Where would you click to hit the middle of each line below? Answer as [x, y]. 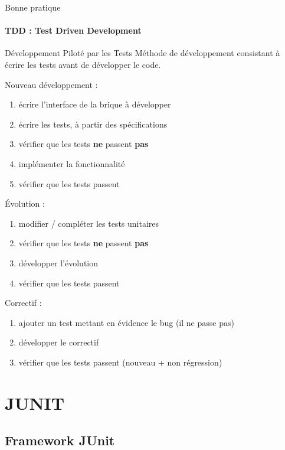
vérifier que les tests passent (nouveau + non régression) [120, 362]
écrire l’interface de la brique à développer [95, 104]
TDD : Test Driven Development [73, 30]
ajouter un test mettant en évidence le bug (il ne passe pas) [126, 322]
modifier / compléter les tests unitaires [89, 223]
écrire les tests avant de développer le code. [83, 64]
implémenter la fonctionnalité [72, 163]
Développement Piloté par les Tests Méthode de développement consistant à [142, 53]
